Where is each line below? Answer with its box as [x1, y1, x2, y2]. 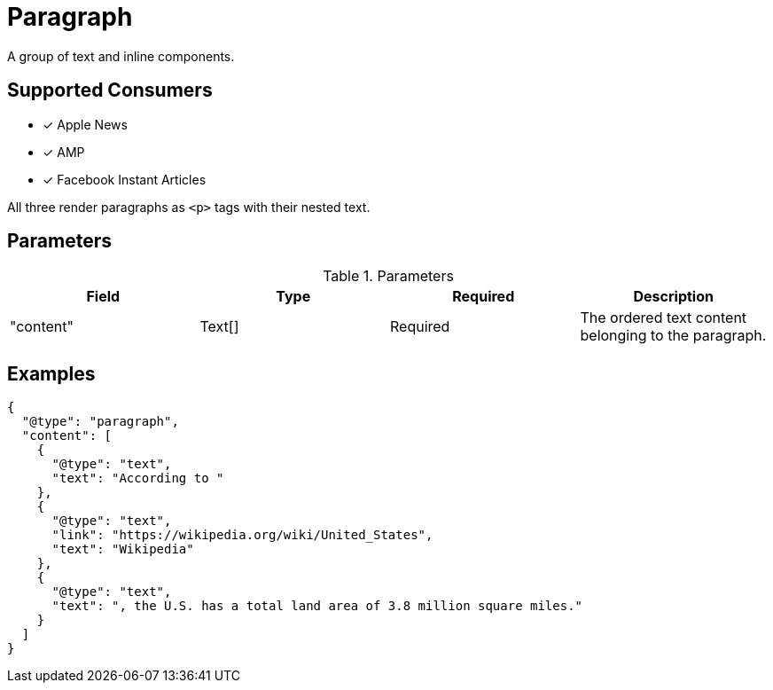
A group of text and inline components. [7, 48, 235, 64]
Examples [7, 362, 96, 385]
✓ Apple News [43, 116, 128, 132]
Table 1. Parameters [323, 267, 454, 286]
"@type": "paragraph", [21, 414, 179, 429]
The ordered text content [580, 309, 747, 327]
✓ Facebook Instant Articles [43, 171, 207, 187]
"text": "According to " [51, 471, 224, 486]
